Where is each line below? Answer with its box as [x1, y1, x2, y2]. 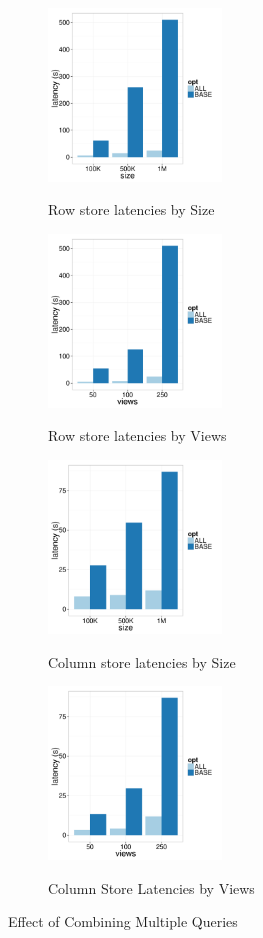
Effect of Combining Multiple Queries [8, 911, 238, 932]
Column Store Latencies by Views [48, 877, 255, 898]
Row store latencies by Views [48, 425, 227, 446]
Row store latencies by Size [48, 199, 215, 220]
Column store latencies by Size [48, 651, 236, 672]
